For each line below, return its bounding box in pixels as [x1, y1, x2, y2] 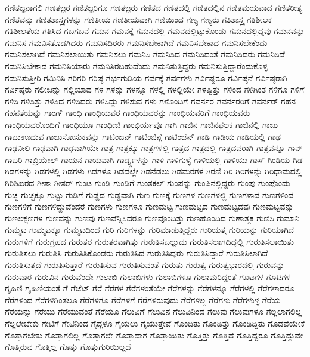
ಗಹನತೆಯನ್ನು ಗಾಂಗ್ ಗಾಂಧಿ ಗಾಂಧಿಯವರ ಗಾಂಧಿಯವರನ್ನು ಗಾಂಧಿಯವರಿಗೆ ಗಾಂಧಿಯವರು [5, 106, 250, 119]
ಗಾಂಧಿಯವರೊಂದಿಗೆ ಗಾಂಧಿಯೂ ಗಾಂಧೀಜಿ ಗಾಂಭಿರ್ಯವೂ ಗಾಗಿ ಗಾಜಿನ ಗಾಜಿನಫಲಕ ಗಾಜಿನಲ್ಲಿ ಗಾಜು [5, 118, 278, 130]
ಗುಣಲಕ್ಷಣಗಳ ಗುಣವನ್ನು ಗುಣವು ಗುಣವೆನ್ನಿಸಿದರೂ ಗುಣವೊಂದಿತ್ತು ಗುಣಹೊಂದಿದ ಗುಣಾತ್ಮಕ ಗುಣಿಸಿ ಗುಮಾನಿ [5, 211, 300, 224]
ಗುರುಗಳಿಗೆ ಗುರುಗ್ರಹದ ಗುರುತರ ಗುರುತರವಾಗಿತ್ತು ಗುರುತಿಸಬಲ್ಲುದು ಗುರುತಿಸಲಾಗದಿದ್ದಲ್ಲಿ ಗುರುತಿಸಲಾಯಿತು [5, 235, 294, 247]
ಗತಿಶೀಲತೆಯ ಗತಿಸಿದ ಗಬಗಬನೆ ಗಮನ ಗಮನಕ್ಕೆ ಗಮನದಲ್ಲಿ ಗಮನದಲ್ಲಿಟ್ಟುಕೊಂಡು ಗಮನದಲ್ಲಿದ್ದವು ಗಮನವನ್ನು [5, 24, 305, 37]
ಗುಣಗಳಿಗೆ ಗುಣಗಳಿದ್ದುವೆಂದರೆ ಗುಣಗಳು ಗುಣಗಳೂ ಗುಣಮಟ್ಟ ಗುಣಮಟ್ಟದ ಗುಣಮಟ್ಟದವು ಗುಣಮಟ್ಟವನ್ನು [5, 200, 294, 213]
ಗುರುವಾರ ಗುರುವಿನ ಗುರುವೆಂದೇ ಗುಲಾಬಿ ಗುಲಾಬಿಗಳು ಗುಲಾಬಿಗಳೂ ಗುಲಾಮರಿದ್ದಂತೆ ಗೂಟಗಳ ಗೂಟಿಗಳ [5, 270, 291, 282]
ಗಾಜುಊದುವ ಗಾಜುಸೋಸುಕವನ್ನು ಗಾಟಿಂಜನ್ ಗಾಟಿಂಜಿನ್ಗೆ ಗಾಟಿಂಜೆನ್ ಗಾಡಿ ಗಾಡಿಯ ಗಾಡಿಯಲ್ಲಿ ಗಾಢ [5, 130, 281, 142]
